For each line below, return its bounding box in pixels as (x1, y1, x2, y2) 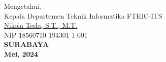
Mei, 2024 (4, 48, 38, 59)
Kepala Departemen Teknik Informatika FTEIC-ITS (4, 10, 163, 21)
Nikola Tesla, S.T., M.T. (4, 20, 78, 30)
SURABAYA (4, 39, 49, 49)
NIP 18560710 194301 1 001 (4, 29, 88, 40)
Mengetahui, (4, 1, 41, 11)
